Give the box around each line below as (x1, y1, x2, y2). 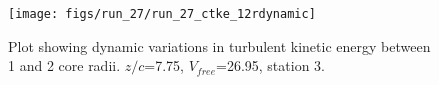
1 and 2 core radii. (8, 55, 121, 76)
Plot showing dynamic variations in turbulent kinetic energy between (8, 35, 431, 56)
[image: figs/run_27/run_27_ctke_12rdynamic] (8, 7, 316, 21)
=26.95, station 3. (216, 55, 325, 76)
